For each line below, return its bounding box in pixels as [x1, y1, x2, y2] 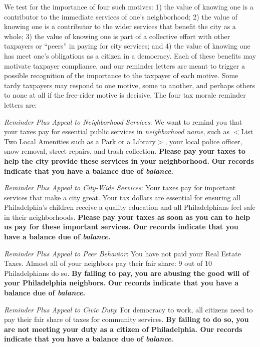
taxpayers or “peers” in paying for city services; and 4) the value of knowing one [4, 41, 250, 51]
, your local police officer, [165, 136, 242, 146]
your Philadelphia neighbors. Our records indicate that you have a [4, 277, 239, 288]
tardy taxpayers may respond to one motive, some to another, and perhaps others [4, 80, 255, 90]
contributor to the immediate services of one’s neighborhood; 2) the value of [4, 11, 237, 22]
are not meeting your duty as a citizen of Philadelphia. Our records [4, 323, 242, 334]
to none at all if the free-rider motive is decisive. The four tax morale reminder [4, 90, 246, 100]
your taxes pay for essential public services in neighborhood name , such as [4, 126, 230, 137]
